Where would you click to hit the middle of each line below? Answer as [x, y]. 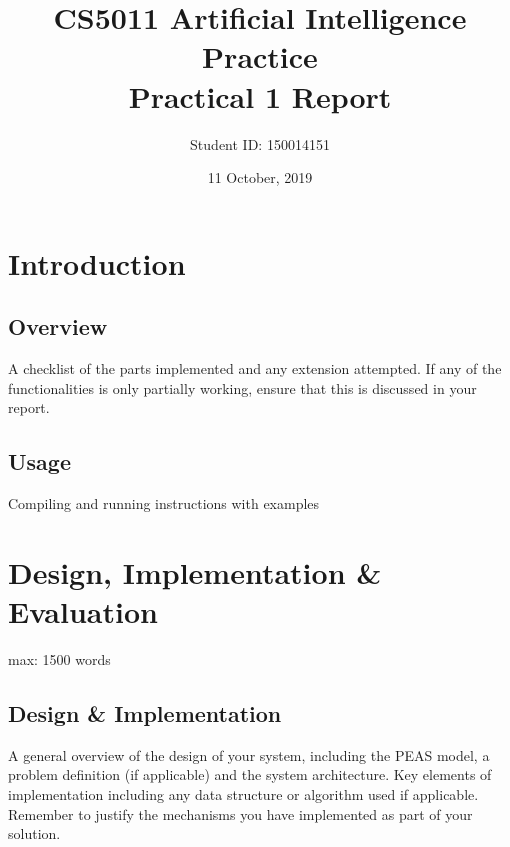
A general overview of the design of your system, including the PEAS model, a [249, 754]
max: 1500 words [59, 658]
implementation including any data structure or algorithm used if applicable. [243, 793]
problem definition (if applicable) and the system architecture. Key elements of [250, 774]
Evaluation [83, 611]
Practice [260, 56]
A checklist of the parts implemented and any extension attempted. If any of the [255, 368]
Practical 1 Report [260, 95]
